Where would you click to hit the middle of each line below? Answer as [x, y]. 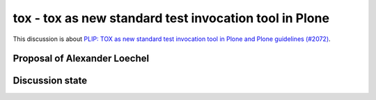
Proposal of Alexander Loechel [81, 59]
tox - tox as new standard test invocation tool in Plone [171, 18]
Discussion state [50, 81]
